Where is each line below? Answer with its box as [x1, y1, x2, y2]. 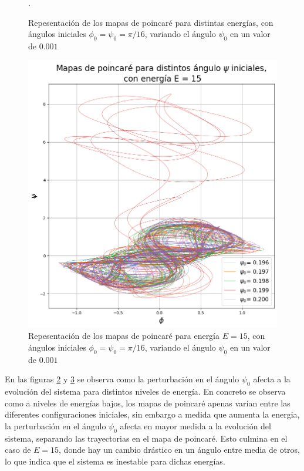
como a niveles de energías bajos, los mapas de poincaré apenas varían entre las [5, 396, 291, 409]
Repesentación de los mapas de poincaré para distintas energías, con [28, 16, 273, 28]
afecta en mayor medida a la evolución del [120, 420, 271, 432]
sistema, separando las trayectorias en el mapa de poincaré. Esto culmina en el [5, 432, 288, 444]
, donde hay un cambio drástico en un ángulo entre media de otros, [59, 443, 300, 456]
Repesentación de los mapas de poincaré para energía [28, 329, 220, 342]
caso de [5, 443, 31, 456]
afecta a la [253, 373, 291, 385]
